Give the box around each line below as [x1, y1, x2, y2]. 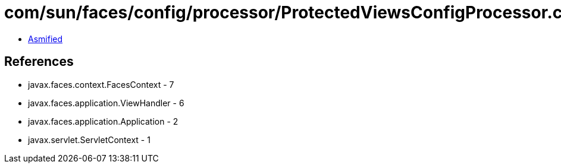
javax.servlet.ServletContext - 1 [28, 134, 151, 145]
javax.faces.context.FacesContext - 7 [28, 79, 174, 90]
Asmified [28, 33, 63, 44]
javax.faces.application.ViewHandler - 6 [28, 97, 184, 108]
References [4, 54, 74, 69]
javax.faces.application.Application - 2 [28, 116, 178, 126]
